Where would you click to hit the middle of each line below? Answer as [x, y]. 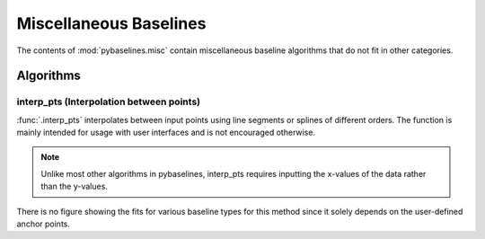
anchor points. [44, 224]
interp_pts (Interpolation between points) [109, 102]
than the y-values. [74, 186]
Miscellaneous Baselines [111, 23]
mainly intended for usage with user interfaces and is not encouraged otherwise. [166, 133]
